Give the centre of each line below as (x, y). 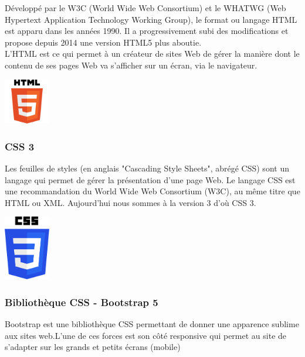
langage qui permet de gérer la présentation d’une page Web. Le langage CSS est (150, 179)
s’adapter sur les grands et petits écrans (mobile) (93, 347)
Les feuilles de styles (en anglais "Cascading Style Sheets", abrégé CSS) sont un (147, 168)
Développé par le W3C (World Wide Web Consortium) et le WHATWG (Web (145, 8)
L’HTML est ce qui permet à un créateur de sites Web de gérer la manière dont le (152, 54)
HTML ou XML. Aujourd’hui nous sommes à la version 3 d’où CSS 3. (131, 202)
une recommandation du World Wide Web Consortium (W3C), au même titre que (152, 191)
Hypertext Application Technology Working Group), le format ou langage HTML (151, 19)
